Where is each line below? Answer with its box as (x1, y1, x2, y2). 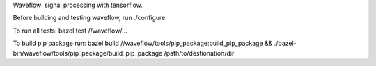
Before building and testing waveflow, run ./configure (13, 14, 166, 22)
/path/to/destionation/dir (164, 49, 235, 57)
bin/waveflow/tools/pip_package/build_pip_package (13, 49, 163, 57)
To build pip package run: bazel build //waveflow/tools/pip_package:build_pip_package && (13, 39, 273, 48)
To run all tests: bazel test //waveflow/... (13, 26, 128, 35)
